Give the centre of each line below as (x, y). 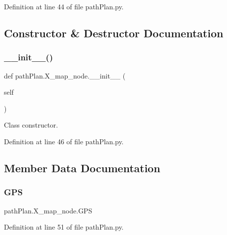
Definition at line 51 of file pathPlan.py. (64, 227)
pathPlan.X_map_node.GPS (48, 210)
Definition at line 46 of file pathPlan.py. (64, 141)
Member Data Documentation (82, 168)
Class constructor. (31, 125)
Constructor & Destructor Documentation (114, 33)
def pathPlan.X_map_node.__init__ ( (65, 75)
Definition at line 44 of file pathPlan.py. (64, 6)
